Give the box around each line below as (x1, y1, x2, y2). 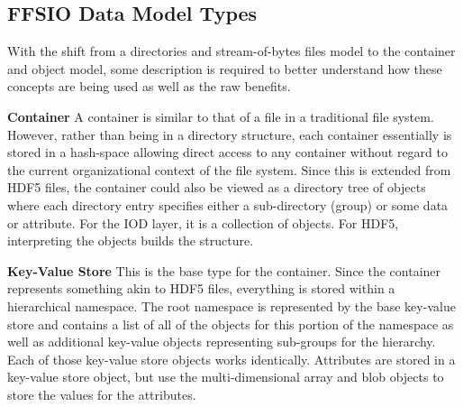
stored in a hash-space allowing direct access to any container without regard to (7, 143, 448, 162)
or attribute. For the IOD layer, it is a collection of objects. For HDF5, (7, 213, 399, 232)
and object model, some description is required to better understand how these (7, 59, 442, 78)
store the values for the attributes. (7, 384, 196, 403)
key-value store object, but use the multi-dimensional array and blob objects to (7, 367, 444, 386)
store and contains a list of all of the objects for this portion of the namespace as (7, 314, 454, 333)
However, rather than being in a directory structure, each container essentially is (7, 125, 452, 143)
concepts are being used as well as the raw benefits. (7, 77, 291, 96)
